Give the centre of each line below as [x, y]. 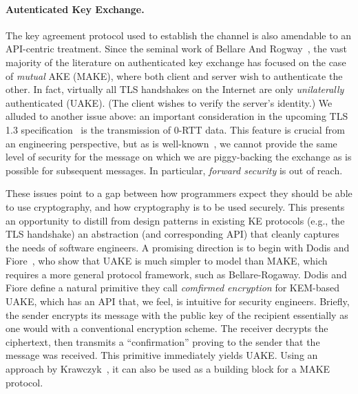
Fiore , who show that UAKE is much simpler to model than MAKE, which [167, 261]
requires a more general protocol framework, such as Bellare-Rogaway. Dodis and [176, 274]
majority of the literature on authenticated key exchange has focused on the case [176, 62]
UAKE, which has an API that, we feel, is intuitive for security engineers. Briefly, [178, 301]
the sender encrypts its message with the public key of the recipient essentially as [177, 314]
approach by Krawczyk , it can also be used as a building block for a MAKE [168, 369]
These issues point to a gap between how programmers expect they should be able [179, 193]
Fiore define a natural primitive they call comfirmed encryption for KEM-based [173, 288]
